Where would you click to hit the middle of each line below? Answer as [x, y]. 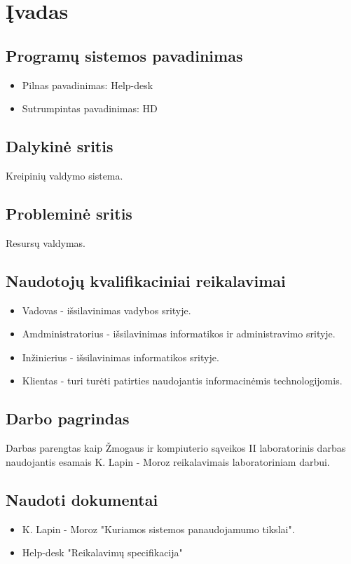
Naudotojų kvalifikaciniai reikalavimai [146, 280]
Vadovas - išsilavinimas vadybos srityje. [106, 310]
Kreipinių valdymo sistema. [64, 175]
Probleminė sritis [69, 213]
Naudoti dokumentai [82, 499]
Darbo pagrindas [68, 418]
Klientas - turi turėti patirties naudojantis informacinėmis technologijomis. [182, 381]
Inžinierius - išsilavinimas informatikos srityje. [121, 357]
